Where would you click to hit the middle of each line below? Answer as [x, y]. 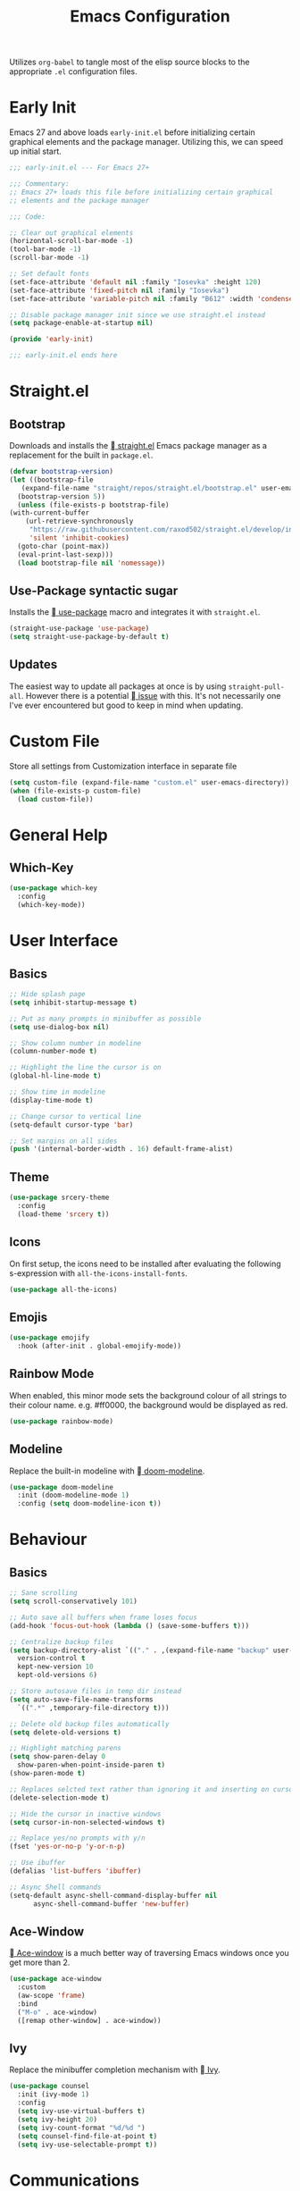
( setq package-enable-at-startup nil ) [81, 323]
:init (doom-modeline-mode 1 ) [73, 1495]
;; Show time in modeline [57, 1092]
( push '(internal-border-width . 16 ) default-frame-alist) [121, 1149]
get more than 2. [40, 1962]
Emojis [28, 1317]
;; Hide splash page [48, 995]
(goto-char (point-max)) [63, 546]
